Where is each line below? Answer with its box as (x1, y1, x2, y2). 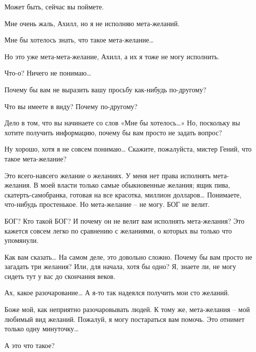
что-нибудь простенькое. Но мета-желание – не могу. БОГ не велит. (4, 199, 210, 209)
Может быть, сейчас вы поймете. (4, 1, 104, 11)
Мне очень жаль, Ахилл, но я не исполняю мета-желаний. (4, 18, 180, 28)
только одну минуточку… (4, 323, 79, 334)
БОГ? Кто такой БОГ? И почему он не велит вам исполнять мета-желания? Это (4, 215, 245, 226)
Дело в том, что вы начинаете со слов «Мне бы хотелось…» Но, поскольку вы (4, 117, 240, 128)
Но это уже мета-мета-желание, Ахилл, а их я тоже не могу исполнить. (4, 51, 219, 61)
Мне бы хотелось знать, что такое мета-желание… (4, 35, 154, 45)
